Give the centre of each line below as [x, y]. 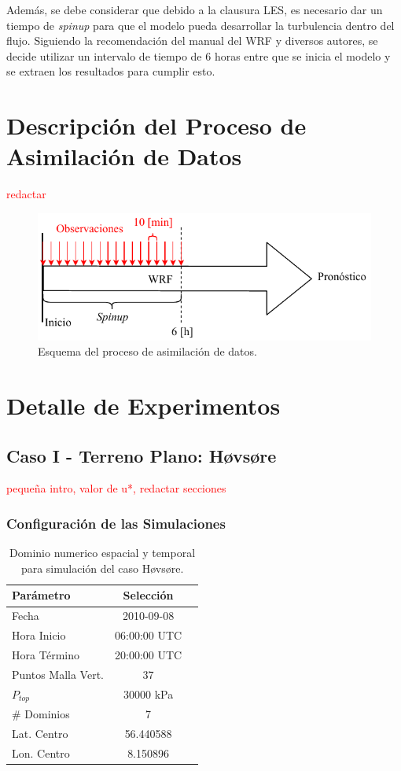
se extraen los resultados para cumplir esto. [111, 71]
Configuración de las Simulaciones [116, 523]
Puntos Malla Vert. [58, 674]
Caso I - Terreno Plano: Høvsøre [142, 455]
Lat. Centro [40, 734]
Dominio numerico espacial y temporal [103, 553]
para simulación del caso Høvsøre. [102, 568]
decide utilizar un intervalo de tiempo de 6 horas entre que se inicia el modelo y [199, 55]
